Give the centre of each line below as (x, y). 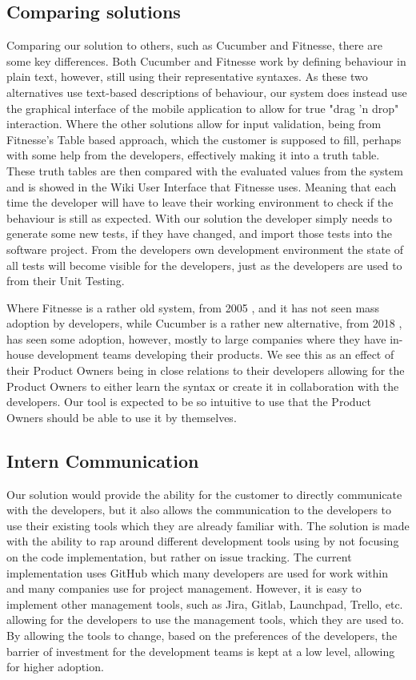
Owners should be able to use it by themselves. (122, 417)
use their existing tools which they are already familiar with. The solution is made (208, 525)
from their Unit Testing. (66, 281)
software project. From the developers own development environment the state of (205, 249)
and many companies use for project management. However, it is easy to (184, 588)
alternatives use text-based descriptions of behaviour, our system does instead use (207, 92)
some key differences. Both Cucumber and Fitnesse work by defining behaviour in (206, 60)
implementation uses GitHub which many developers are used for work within (197, 572)
